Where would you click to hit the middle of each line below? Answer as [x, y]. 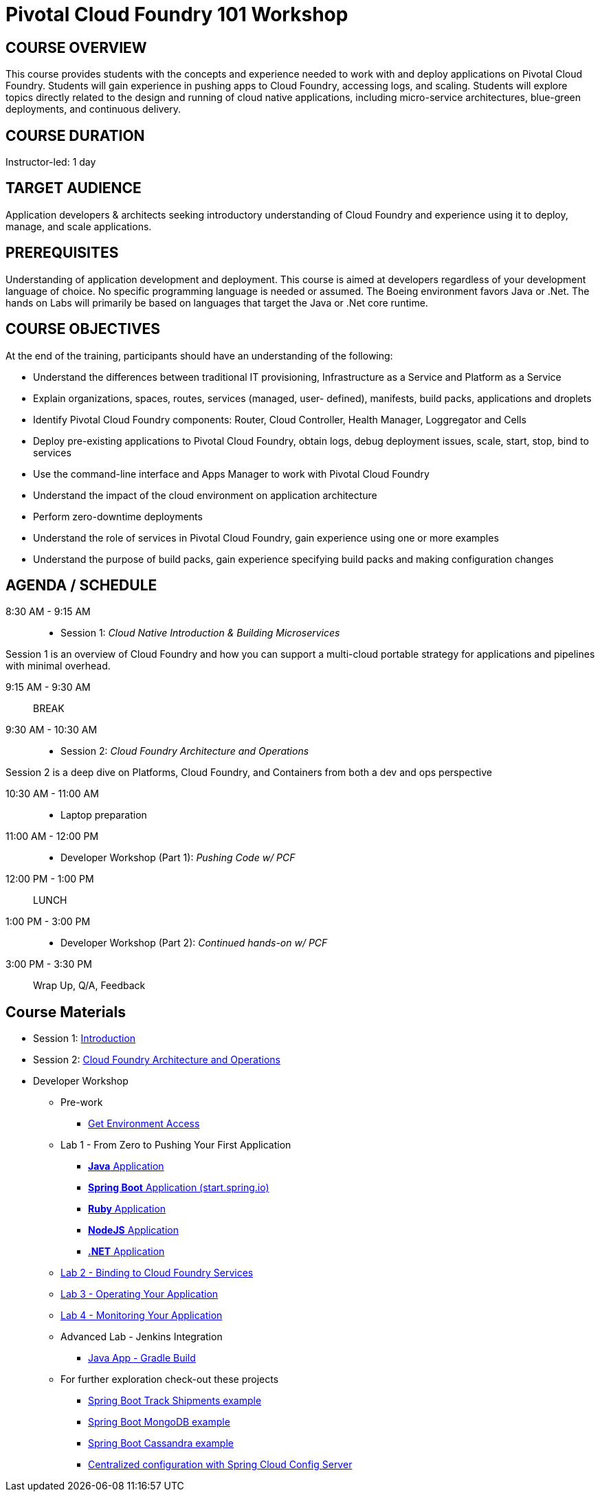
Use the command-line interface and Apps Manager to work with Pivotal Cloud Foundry [231, 474]
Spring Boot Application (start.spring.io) [179, 1188]
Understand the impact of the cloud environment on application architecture [205, 495]
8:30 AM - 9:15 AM [48, 612]
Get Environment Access [144, 1124]
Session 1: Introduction [85, 1039]
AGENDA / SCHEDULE [81, 585]
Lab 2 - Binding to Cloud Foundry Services [157, 1273]
